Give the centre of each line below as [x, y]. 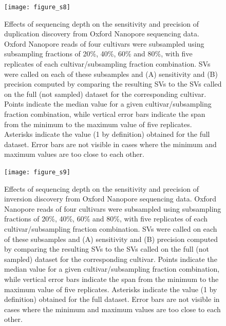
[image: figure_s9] [37, 172]
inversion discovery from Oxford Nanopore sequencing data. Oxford [110, 199]
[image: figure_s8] [37, 7]
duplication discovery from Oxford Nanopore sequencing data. [102, 34]
